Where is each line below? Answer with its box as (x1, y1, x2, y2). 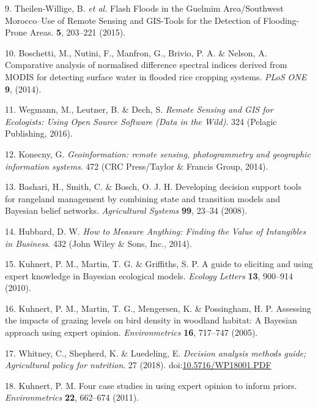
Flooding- (263, 13, 300, 26)
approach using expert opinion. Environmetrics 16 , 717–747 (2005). (5, 326, 258, 339)
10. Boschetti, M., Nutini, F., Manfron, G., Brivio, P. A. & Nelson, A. (5, 46, 267, 59)
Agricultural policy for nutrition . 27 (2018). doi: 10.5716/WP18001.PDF (5, 358, 272, 371)
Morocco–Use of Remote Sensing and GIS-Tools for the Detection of (5, 13, 261, 26)
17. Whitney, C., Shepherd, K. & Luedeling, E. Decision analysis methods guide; (5, 346, 306, 359)
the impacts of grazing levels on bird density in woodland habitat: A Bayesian (5, 314, 297, 327)
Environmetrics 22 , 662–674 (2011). (5, 391, 139, 404)
